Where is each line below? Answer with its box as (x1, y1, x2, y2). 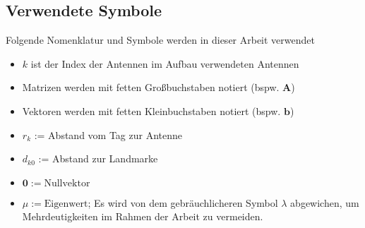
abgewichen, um (290, 195, 359, 210)
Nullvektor (44, 178, 90, 188)
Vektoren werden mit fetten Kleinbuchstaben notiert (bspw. (22, 103, 281, 118)
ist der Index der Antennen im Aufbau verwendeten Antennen (30, 56, 299, 71)
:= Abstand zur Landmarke (38, 151, 158, 166)
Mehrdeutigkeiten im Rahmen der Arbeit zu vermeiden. (22, 209, 263, 224)
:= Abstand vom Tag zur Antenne (34, 127, 183, 142)
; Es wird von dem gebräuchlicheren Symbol (88, 195, 278, 210)
